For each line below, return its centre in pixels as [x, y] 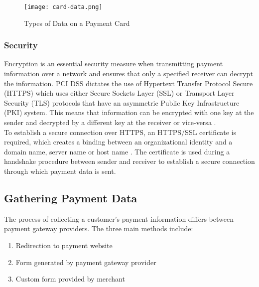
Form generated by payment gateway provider [86, 262]
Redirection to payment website [64, 245]
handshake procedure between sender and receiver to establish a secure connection [129, 161]
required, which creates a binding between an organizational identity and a [118, 142]
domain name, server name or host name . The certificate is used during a [117, 151]
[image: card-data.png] [63, 7]
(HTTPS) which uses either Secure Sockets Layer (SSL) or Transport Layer [119, 93]
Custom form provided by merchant [70, 279]
